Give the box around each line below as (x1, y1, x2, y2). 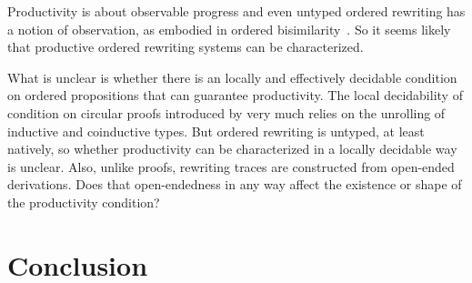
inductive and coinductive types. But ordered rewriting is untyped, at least (7, 121, 425, 140)
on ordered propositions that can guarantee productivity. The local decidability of (7, 86, 463, 105)
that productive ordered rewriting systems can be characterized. (7, 37, 364, 56)
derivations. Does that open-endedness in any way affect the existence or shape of (7, 175, 462, 194)
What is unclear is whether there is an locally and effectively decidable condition (7, 67, 457, 86)
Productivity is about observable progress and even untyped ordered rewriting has (7, 2, 466, 20)
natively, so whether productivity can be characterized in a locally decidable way (7, 139, 457, 158)
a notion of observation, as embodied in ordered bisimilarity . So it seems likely (7, 19, 451, 38)
